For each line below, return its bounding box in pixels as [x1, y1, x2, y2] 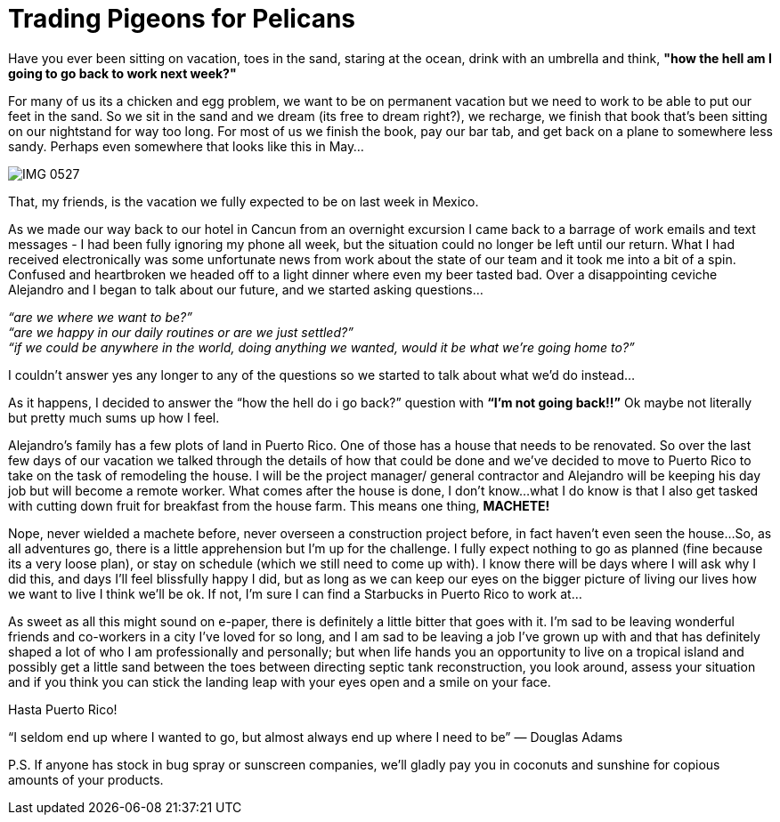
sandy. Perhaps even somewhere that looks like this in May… [8, 138, 364, 154]
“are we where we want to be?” [8, 309, 192, 325]
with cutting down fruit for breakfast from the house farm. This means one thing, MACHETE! [8, 497, 550, 513]
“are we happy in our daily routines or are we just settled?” [8, 324, 353, 340]
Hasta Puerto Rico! [8, 701, 118, 717]
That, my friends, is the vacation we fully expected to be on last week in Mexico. [8, 193, 479, 209]
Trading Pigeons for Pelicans [8, 4, 356, 34]
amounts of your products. [8, 771, 164, 787]
